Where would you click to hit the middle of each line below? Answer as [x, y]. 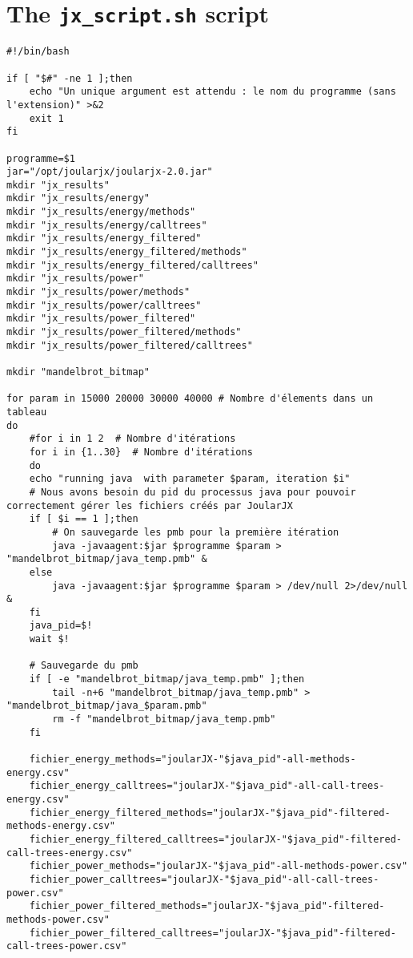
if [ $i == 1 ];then [84, 519]
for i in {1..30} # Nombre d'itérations [141, 452]
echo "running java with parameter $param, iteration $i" [190, 479]
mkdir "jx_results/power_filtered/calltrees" [130, 345]
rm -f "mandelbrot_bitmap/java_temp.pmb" [164, 720]
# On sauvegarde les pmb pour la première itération [196, 532]
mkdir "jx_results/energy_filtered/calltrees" [132, 265]
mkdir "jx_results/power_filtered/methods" [124, 332]
